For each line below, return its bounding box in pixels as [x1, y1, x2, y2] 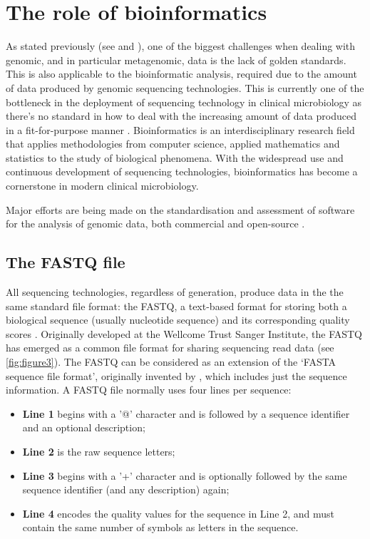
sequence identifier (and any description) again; [22, 482, 230, 497]
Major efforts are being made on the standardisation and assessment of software [6, 202, 355, 217]
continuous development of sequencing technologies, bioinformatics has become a [6, 164, 358, 179]
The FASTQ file [6, 251, 125, 273]
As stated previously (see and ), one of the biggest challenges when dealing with [6, 38, 356, 53]
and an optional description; [22, 420, 145, 435]
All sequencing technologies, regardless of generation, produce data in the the [6, 284, 344, 299]
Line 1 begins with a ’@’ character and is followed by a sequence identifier [22, 406, 350, 421]
